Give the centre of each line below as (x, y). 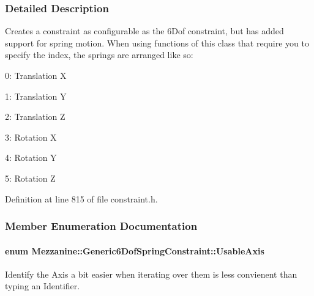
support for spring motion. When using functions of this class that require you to (157, 43)
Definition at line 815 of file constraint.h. (81, 198)
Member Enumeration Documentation (101, 226)
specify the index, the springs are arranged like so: (99, 55)
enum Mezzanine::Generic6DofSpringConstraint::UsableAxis (135, 250)
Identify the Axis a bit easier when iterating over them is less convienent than (151, 274)
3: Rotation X (31, 137)
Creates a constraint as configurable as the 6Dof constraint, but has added (144, 31)
